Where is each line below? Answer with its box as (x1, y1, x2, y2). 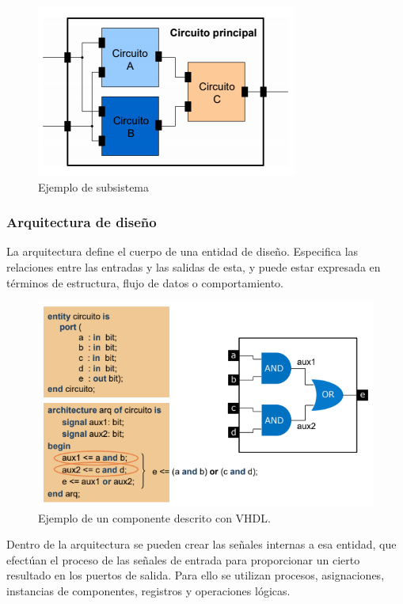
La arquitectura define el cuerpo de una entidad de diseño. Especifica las (6, 243, 359, 260)
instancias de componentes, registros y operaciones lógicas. (6, 583, 291, 599)
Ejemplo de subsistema (38, 178, 150, 195)
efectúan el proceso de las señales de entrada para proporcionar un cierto (6, 551, 360, 568)
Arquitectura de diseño (6, 212, 157, 232)
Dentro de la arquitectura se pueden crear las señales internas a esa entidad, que (6, 536, 397, 553)
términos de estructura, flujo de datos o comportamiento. (6, 274, 283, 291)
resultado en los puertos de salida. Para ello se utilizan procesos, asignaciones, (6, 567, 385, 583)
